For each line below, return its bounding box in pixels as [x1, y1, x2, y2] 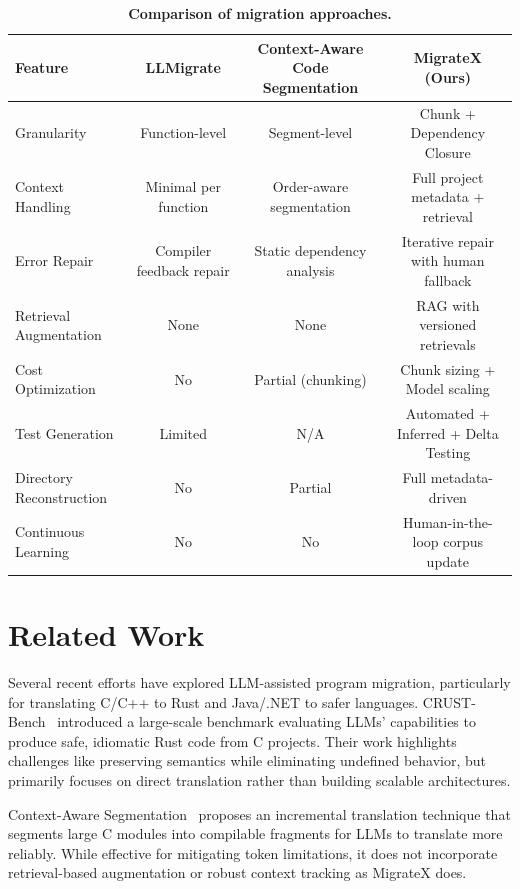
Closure [424, 141, 471, 162]
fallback [424, 269, 472, 290]
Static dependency [254, 240, 367, 261]
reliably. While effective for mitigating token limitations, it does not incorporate [8, 842, 498, 863]
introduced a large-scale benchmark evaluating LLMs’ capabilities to [57, 711, 476, 732]
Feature [15, 57, 69, 78]
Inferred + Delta [396, 422, 499, 443]
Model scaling [405, 378, 490, 399]
